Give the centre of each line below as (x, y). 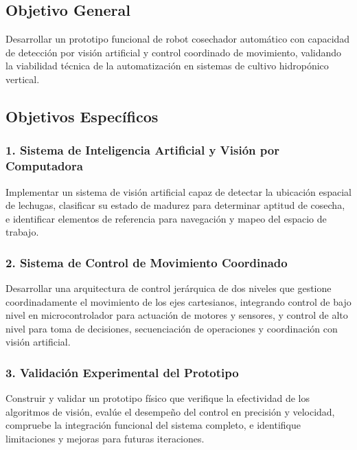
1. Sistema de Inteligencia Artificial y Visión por (142, 150)
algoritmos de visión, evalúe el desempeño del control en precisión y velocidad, (170, 411)
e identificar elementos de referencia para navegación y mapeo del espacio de (166, 218)
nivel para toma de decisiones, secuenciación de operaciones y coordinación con (172, 328)
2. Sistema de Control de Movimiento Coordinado (147, 262)
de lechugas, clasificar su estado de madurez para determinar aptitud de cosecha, (175, 205)
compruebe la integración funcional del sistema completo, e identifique (153, 425)
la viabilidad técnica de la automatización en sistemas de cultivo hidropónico (167, 66)
